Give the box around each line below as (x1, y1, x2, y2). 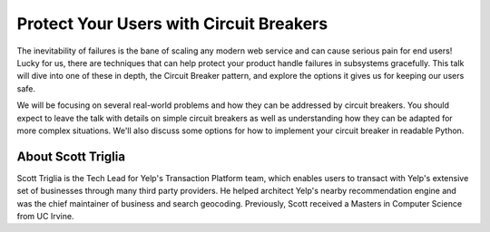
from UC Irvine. (16, 210, 74, 221)
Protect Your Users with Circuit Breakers (16, 14, 328, 34)
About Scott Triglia (16, 149, 126, 164)
